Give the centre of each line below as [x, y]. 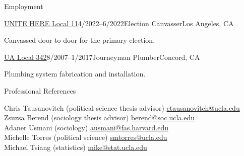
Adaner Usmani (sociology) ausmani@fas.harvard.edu [86, 127]
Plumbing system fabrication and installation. [75, 74]
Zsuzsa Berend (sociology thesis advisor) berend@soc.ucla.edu [100, 118]
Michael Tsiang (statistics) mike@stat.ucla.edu [76, 147]
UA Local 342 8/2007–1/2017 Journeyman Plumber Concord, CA [102, 57]
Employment [24, 6]
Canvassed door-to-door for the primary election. [80, 40]
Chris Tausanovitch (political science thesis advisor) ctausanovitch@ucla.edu [122, 107]
